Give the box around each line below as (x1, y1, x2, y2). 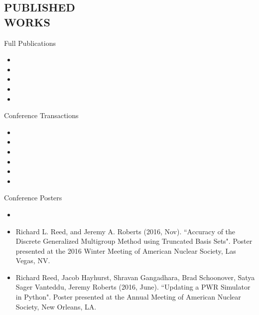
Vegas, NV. (15, 255, 50, 266)
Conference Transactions (4, 110, 79, 121)
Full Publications (4, 37, 56, 48)
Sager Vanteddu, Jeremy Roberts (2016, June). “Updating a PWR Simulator (15, 282, 251, 292)
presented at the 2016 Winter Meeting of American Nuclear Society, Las (15, 245, 236, 256)
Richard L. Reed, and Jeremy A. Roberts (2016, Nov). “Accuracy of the (15, 226, 236, 236)
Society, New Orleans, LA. (15, 301, 97, 312)
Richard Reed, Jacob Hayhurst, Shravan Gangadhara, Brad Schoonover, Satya (15, 272, 255, 282)
